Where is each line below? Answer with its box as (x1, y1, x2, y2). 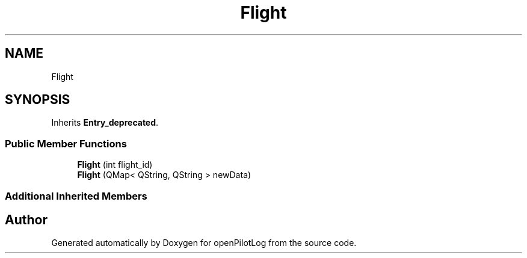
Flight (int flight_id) (77, 159, 153, 170)
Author (5, 212, 48, 227)
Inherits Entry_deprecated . (51, 117, 159, 128)
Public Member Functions (5, 137, 127, 150)
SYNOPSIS (5, 92, 70, 108)
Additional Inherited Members (5, 189, 147, 202)
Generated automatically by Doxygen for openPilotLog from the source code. (51, 238, 357, 248)
